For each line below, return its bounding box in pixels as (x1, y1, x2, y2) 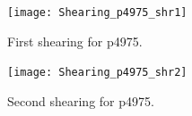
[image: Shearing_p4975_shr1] (7, 6, 188, 19)
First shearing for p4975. (7, 31, 143, 50)
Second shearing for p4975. (7, 91, 154, 110)
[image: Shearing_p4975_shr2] (7, 66, 188, 79)
